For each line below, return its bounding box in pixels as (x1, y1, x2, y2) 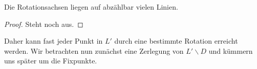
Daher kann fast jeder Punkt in (4, 36, 103, 46)
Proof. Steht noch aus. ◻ (4, 18, 83, 29)
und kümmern (208, 45, 253, 56)
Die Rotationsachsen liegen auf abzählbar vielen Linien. (4, 2, 178, 12)
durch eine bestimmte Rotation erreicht (114, 36, 238, 46)
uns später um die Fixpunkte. (4, 55, 97, 66)
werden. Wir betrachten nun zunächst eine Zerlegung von (4, 45, 184, 56)
